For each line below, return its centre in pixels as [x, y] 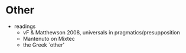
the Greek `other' [44, 45]
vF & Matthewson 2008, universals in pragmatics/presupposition [102, 32]
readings [25, 26]
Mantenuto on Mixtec [49, 38]
